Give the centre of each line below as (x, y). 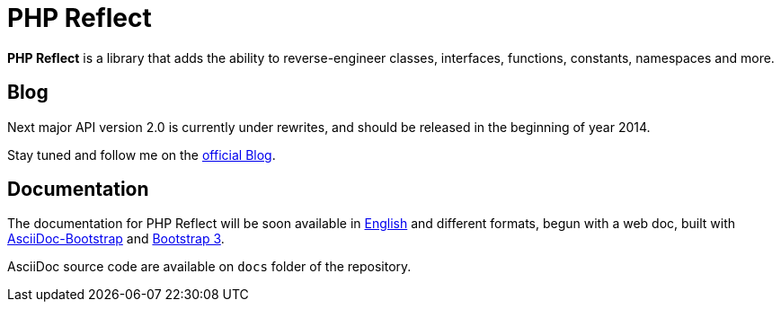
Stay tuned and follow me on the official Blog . (142, 154)
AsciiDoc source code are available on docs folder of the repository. (209, 267)
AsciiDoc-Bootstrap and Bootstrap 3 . (116, 239)
